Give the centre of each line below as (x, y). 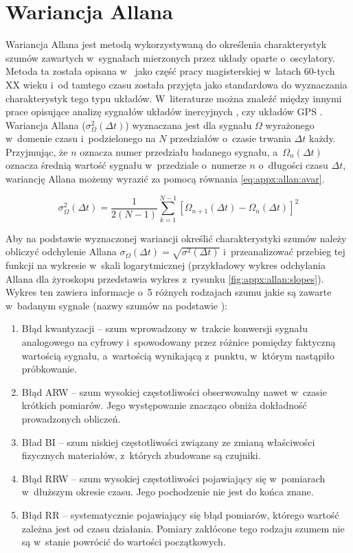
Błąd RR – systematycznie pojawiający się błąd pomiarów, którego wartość (180, 515)
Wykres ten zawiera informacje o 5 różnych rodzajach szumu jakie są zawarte (169, 292)
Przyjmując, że (37, 151)
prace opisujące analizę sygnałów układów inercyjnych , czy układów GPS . (164, 111)
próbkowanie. (49, 369)
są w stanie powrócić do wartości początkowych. (124, 542)
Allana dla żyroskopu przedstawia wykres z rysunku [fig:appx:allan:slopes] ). (165, 278)
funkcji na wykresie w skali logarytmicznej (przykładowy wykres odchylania (166, 265)
